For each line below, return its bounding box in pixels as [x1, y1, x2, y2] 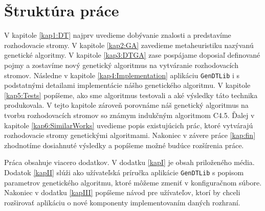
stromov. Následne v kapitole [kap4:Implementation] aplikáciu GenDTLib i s [4, 69, 240, 80]
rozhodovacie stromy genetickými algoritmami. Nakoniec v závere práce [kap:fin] [4, 130, 256, 140]
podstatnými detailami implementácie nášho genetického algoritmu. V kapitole [4, 80, 251, 90]
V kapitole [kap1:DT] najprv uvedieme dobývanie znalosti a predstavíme [4, 30, 231, 40]
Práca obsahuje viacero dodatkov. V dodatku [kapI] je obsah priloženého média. [4, 157, 255, 168]
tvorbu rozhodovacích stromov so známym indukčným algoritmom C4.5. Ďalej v [4, 109, 255, 120]
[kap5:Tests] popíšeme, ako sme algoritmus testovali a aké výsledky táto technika [4, 89, 258, 100]
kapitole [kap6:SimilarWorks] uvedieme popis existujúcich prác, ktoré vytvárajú [4, 120, 253, 130]
